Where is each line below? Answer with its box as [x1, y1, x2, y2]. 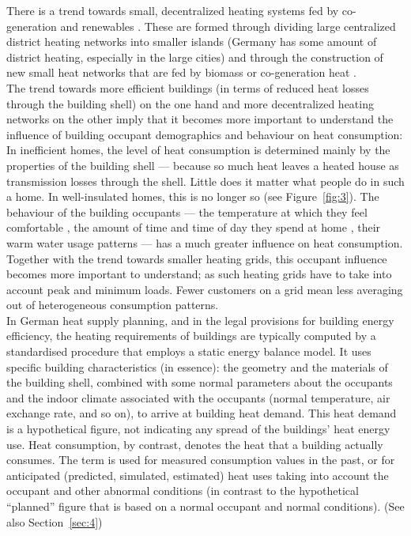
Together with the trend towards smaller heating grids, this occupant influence [6, 250, 387, 266]
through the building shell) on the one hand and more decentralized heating [6, 95, 374, 111]
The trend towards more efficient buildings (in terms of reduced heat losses [6, 79, 369, 96]
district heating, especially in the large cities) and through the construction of [6, 48, 383, 65]
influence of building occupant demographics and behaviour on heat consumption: [6, 126, 403, 142]
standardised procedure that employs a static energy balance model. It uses [6, 343, 371, 360]
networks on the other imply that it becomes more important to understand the [6, 111, 394, 127]
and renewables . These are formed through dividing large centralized [60, 17, 396, 34]
